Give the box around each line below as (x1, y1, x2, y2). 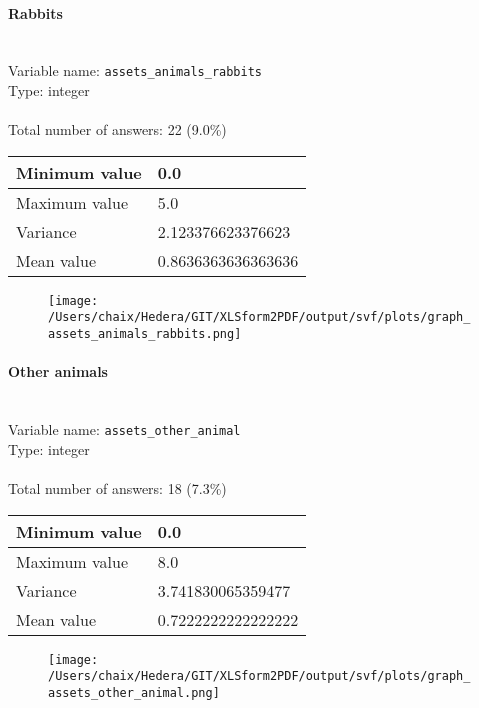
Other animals (8, 361, 108, 382)
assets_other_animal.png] (48, 685, 220, 700)
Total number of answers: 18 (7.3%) (8, 478, 227, 499)
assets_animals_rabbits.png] (48, 327, 242, 342)
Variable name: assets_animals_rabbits (8, 60, 262, 81)
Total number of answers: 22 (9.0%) (8, 119, 227, 140)
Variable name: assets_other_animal (8, 419, 241, 440)
